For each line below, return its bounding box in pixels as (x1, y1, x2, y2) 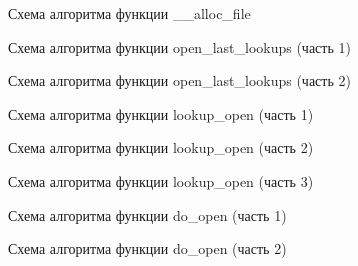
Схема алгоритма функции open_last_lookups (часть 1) (8, 36, 351, 57)
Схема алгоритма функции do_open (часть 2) (8, 238, 287, 259)
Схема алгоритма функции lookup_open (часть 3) (8, 170, 314, 191)
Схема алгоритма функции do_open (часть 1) (8, 204, 287, 225)
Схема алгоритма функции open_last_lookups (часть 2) (8, 70, 351, 91)
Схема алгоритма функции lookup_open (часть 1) (8, 103, 314, 124)
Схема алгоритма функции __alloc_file (8, 3, 251, 23)
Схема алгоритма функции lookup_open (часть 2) (8, 137, 314, 158)
